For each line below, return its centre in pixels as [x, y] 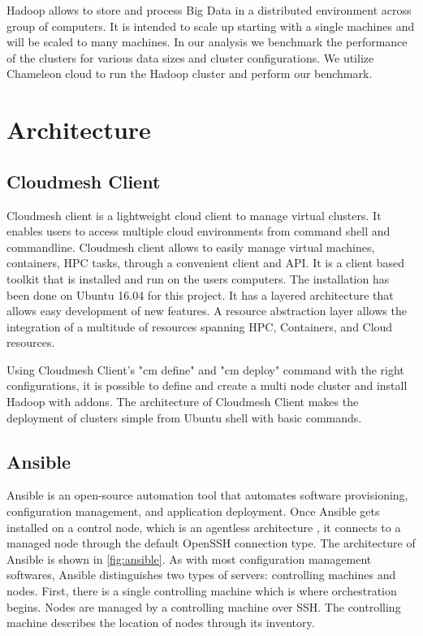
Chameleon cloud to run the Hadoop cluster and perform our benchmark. [190, 74]
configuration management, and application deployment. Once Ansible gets [193, 511]
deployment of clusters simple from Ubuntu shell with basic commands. [184, 417]
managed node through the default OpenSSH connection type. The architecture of [211, 543]
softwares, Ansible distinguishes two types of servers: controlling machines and [201, 575]
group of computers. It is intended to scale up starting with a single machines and [211, 26]
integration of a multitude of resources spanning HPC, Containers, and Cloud [200, 326]
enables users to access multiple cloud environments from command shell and [199, 231]
